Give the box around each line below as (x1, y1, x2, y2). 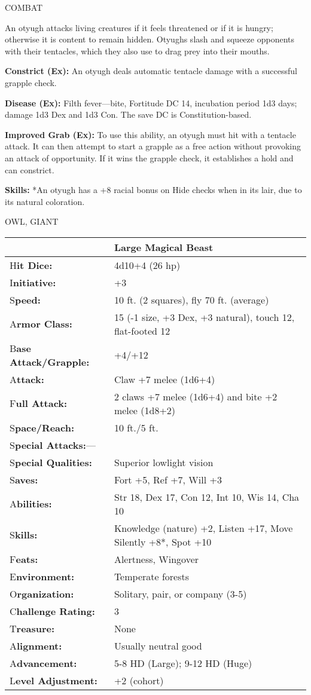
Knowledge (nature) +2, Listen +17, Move (114, 521, 293, 535)
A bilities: (10, 497, 52, 511)
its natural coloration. (5, 195, 85, 207)
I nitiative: (10, 275, 56, 289)
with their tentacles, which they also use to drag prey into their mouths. (5, 44, 270, 57)
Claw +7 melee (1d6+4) (114, 372, 215, 386)
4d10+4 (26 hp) (114, 258, 181, 272)
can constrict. (5, 163, 54, 176)
